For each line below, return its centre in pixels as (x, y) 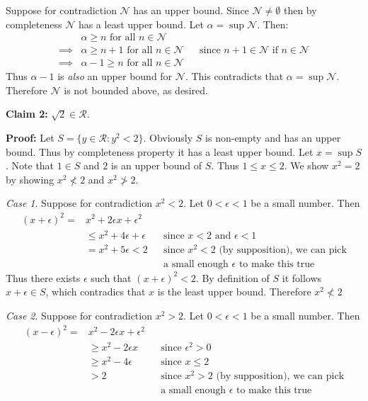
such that (111, 277)
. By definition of (232, 277)
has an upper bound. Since (191, 10)
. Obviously (168, 138)
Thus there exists (43, 277)
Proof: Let (30, 138)
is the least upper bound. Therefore (234, 292)
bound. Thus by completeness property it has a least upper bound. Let (160, 151)
